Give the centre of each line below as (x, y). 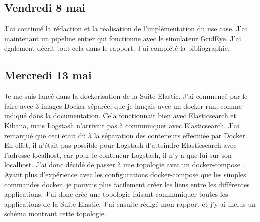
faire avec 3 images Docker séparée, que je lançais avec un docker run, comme (123, 105)
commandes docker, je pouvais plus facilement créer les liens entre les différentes (127, 184)
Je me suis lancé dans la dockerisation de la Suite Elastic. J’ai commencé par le (126, 96)
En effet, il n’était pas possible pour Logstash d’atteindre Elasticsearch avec (120, 145)
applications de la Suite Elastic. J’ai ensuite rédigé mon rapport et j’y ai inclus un (130, 204)
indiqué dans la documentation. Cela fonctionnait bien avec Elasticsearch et (120, 116)
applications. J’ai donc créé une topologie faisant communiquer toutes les (116, 194)
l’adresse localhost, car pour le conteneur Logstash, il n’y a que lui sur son (118, 155)
